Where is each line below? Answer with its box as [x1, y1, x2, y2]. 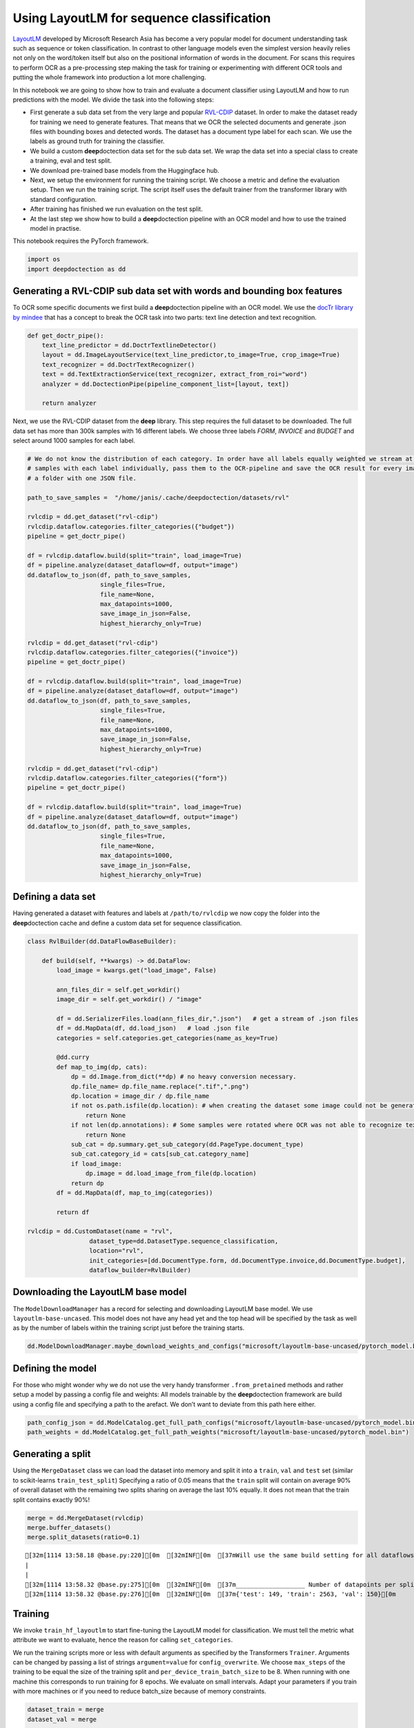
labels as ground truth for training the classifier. [30, 137, 165, 145]
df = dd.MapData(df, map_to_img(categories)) [56, 1189, 213, 1196]
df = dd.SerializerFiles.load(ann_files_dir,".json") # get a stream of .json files [56, 1015, 359, 1022]
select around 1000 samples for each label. [12, 436, 136, 445]
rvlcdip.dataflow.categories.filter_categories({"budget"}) [27, 523, 235, 530]
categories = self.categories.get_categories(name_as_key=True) [56, 1034, 279, 1042]
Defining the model [12, 1362, 97, 1374]
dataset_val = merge [27, 1715, 97, 1723]
